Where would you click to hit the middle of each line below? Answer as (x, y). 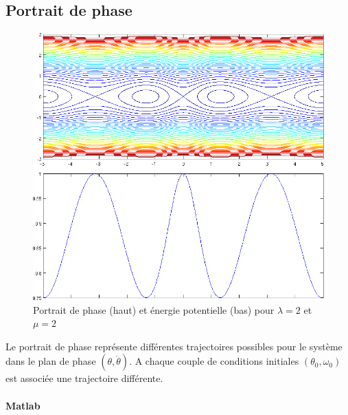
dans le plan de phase (51, 361)
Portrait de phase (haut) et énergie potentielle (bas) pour (154, 309)
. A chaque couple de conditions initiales (214, 361)
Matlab (23, 405)
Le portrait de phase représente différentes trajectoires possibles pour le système (174, 346)
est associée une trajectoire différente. (84, 378)
